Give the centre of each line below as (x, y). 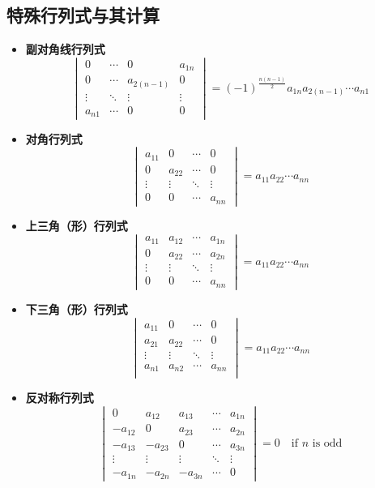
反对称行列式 (60, 398)
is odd (327, 443)
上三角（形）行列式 (77, 225)
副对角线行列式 (65, 49)
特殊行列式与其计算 (83, 15)
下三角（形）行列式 (77, 309)
